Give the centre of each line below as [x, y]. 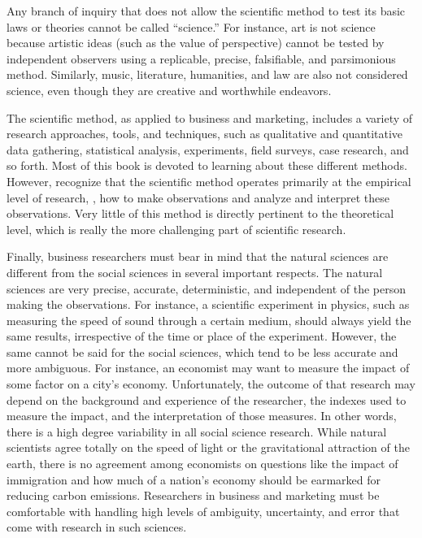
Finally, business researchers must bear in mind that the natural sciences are [198, 256]
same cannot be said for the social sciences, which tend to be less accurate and [202, 351]
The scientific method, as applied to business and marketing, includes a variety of [210, 117]
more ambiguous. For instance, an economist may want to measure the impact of [208, 368]
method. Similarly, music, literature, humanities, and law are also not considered [207, 74]
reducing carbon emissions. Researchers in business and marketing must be [193, 495]
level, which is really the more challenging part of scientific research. [176, 229]
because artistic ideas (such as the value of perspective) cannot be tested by [196, 43]
